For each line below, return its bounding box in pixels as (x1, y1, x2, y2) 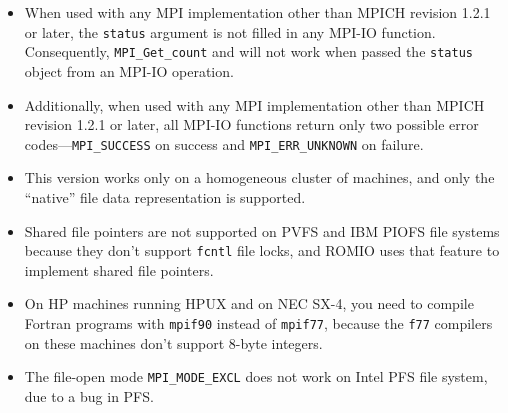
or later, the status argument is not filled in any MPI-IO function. (24, 21, 436, 42)
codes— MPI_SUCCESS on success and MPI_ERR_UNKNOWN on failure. (24, 133, 424, 154)
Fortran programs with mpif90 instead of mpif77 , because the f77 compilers (24, 312, 493, 333)
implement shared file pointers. (24, 259, 214, 280)
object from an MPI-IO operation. (24, 60, 234, 81)
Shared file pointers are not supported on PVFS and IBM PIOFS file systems (24, 220, 500, 241)
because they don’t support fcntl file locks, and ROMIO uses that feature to (24, 240, 500, 261)
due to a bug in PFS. (24, 385, 154, 406)
